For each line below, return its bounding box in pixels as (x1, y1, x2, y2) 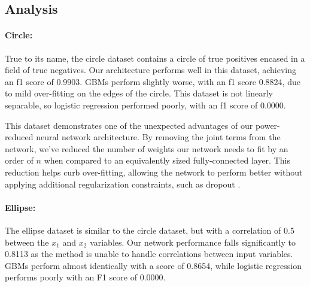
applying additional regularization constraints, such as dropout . (5, 177, 241, 190)
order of (5, 154, 34, 167)
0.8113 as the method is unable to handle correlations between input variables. (5, 247, 293, 260)
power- (255, 119, 280, 131)
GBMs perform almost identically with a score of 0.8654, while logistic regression (5, 259, 302, 271)
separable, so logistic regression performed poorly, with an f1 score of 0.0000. (5, 98, 286, 111)
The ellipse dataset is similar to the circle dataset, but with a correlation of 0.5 (5, 223, 294, 236)
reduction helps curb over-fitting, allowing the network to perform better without (5, 165, 303, 178)
